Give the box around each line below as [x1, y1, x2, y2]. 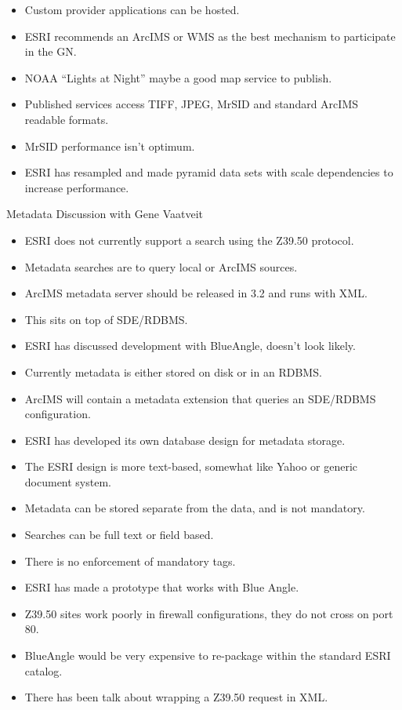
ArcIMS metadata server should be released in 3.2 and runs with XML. [24, 285, 368, 301]
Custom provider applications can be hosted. [24, 2, 240, 17]
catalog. [24, 662, 63, 679]
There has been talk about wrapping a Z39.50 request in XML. [24, 689, 328, 705]
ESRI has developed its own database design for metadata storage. [24, 431, 346, 448]
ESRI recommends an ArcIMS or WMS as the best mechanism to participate [24, 27, 396, 44]
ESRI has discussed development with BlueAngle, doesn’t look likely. [24, 337, 356, 354]
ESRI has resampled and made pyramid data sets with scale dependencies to [24, 164, 393, 180]
